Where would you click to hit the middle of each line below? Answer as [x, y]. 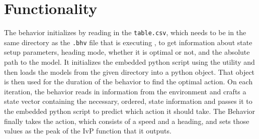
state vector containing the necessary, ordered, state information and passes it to [128, 101]
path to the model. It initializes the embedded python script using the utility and [129, 62]
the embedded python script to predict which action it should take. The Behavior [130, 111]
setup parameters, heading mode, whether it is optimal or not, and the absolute [127, 52]
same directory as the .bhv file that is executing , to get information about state [128, 42]
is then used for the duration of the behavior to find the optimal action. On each [128, 82]
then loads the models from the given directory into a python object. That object [129, 72]
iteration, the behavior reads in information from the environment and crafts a [125, 91]
